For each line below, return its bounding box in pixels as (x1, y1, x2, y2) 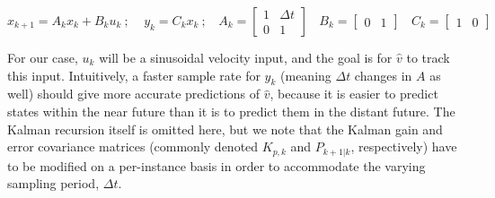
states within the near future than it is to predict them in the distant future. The (7, 101, 455, 120)
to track (406, 48, 450, 66)
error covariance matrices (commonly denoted (7, 137, 259, 156)
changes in (354, 65, 412, 84)
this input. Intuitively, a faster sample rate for (7, 65, 261, 84)
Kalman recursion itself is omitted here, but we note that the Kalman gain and (7, 119, 443, 138)
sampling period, (7, 174, 100, 193)
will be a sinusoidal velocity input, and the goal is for (99, 48, 393, 66)
